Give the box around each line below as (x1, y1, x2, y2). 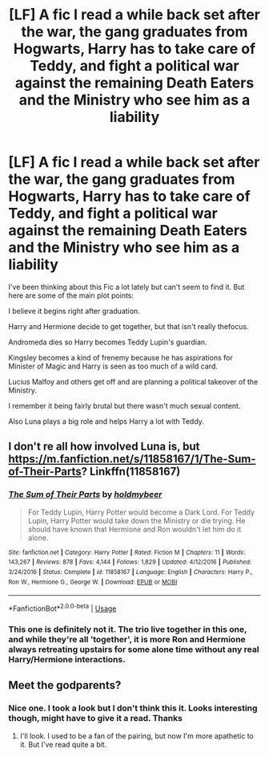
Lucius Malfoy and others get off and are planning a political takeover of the (8, 376, 259, 386)
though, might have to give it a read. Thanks (8, 713, 183, 724)
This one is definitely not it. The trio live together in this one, (8, 624, 247, 635)
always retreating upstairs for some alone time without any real (8, 644, 259, 655)
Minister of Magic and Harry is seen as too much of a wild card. (8, 361, 218, 371)
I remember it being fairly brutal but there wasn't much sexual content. (8, 401, 241, 410)
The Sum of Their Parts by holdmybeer (8, 489, 163, 500)
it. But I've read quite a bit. (19, 739, 107, 749)
